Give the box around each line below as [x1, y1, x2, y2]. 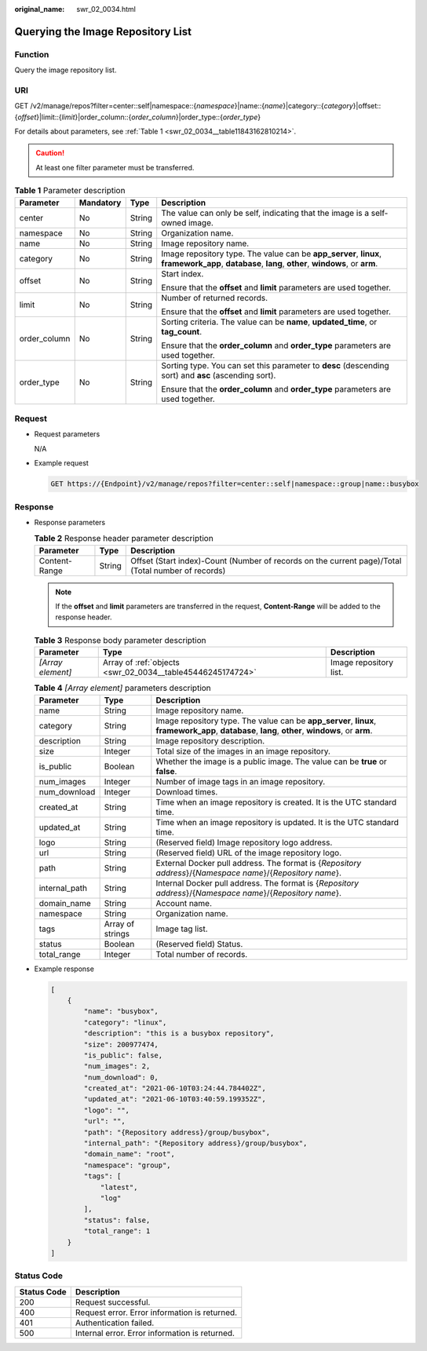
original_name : [14, 5, 65, 13]
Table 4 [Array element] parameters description [34, 683, 211, 694]
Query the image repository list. [14, 65, 117, 75]
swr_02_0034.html [76, 5, 137, 13]
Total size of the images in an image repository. [155, 746, 331, 757]
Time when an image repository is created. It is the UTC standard [155, 797, 396, 808]
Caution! [35, 148, 65, 158]
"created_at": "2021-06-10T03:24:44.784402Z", [83, 1084, 266, 1093]
